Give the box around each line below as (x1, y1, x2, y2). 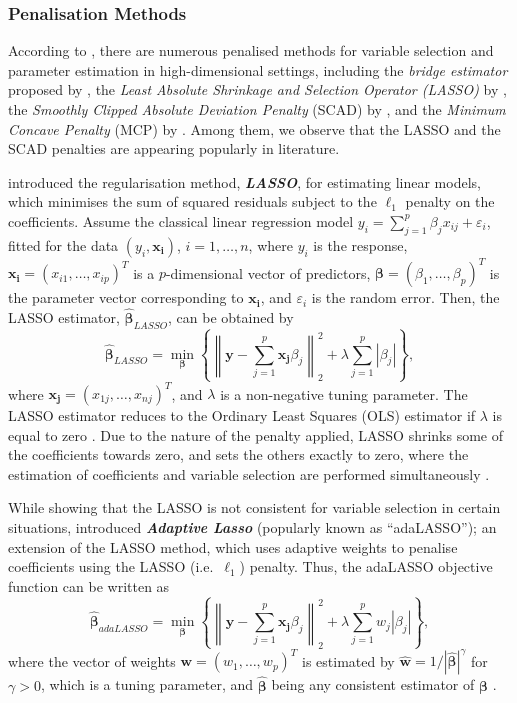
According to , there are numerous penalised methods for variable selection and (8, 40, 494, 61)
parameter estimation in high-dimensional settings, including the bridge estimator (8, 59, 508, 80)
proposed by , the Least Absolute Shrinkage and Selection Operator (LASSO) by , (8, 79, 507, 100)
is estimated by (302, 650, 395, 671)
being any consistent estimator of (271, 674, 475, 695)
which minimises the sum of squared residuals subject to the (8, 191, 377, 212)
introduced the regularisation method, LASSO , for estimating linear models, (8, 171, 481, 192)
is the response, (313, 234, 408, 255)
